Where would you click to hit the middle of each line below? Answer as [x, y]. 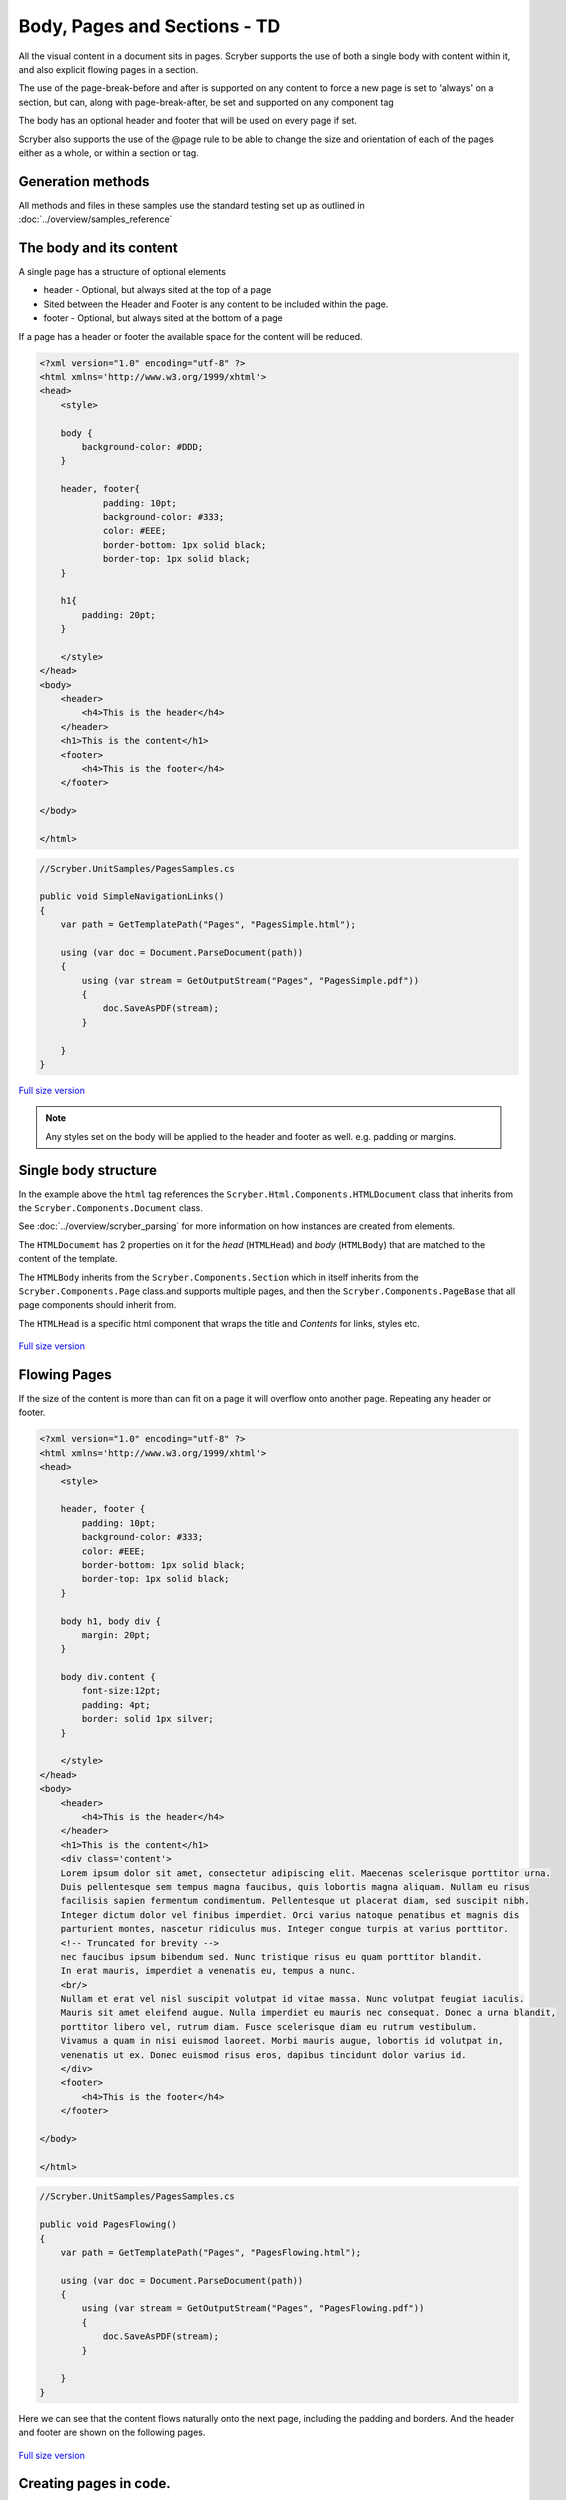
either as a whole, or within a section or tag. [108, 152]
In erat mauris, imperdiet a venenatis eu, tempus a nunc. [208, 1971]
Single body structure [87, 1170]
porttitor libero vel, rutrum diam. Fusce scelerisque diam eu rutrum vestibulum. [269, 2026]
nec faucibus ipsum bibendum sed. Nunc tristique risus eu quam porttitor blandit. [271, 1956]
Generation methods [84, 181]
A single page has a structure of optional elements [122, 272]
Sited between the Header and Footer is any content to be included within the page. [216, 304]
